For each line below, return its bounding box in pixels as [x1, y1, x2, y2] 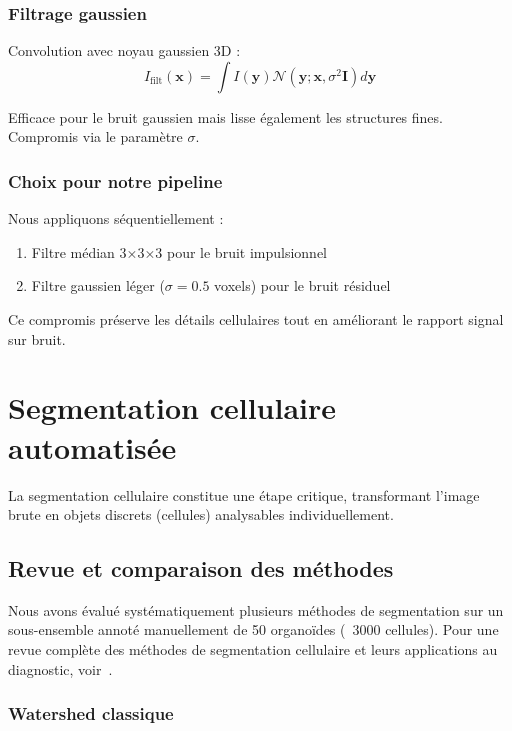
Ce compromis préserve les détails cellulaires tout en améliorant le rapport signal [8, 309, 504, 329]
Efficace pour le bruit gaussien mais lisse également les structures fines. [8, 106, 443, 127]
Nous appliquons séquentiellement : [8, 208, 224, 229]
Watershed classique [8, 701, 174, 726]
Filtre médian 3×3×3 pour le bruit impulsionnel [31, 241, 328, 262]
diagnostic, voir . [8, 658, 113, 679]
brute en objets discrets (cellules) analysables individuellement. [8, 504, 394, 525]
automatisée [8, 426, 177, 467]
